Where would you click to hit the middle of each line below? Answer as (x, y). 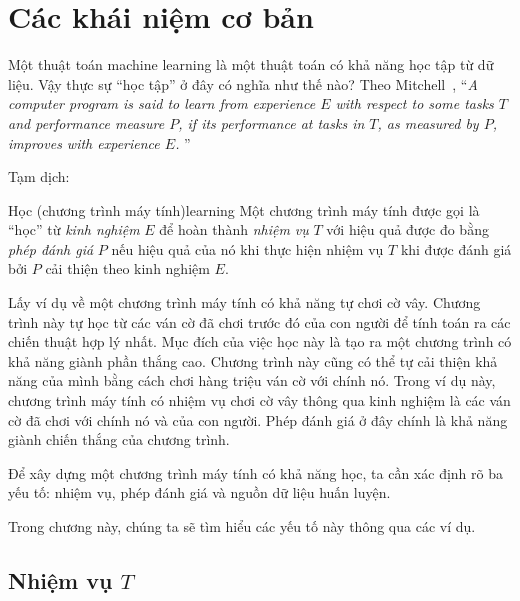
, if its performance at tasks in (271, 122)
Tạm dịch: (39, 176)
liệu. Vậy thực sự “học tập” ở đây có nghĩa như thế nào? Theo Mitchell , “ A (243, 83)
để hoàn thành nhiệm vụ (234, 229)
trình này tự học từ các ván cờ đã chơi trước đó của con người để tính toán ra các (259, 321)
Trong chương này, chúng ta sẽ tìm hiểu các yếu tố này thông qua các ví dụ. (242, 526)
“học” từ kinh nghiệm (74, 229)
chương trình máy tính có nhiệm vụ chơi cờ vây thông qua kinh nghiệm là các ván (259, 400)
